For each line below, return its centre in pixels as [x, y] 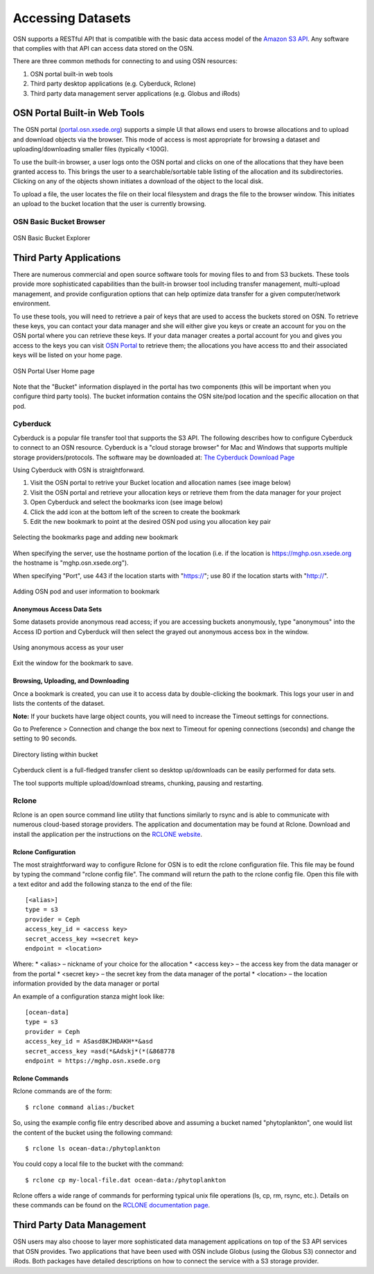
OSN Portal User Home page [54, 371]
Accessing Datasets [72, 18]
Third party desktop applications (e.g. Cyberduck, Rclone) [113, 84]
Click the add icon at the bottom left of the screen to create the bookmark [135, 512]
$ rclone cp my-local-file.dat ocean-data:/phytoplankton [126, 1180]
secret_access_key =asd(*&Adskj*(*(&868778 [100, 1051]
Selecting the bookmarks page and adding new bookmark [96, 537]
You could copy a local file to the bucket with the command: [98, 1164]
